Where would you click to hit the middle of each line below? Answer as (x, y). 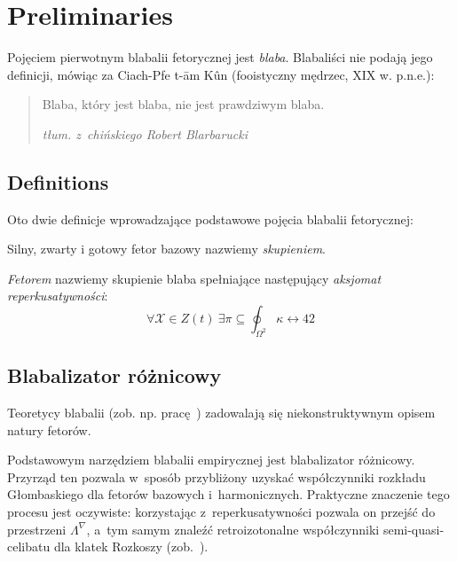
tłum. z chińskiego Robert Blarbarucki (145, 133)
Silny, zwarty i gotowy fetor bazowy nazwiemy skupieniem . (166, 249)
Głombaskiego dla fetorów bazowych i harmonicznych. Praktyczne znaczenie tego (228, 494)
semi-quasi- (414, 529)
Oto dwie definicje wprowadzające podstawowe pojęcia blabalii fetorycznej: (210, 219)
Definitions (58, 181)
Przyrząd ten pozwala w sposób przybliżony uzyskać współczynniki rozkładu (217, 476)
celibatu (29, 546)
